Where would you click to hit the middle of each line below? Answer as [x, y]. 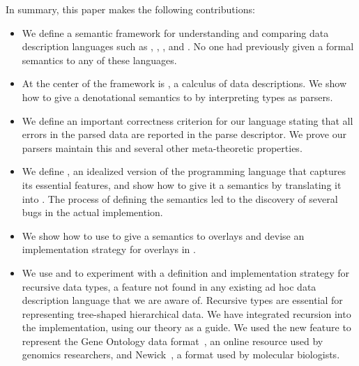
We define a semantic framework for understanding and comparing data [175, 32]
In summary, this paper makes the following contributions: [130, 9]
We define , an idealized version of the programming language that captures [184, 171]
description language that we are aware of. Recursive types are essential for [182, 300]
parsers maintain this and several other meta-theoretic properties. [162, 147]
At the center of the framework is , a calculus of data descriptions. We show [184, 83]
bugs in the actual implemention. [92, 212]
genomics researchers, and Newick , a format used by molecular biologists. [181, 354]
